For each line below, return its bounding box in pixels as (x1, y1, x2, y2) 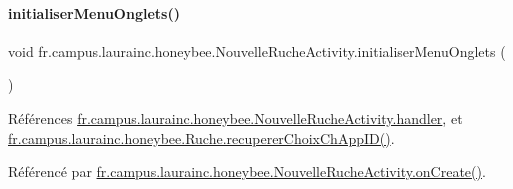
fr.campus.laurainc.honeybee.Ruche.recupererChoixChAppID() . (8, 127, 395, 148)
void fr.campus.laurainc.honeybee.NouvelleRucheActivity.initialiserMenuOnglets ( (8, 40, 506, 61)
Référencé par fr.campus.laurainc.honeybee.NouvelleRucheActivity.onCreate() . (8, 161, 486, 182)
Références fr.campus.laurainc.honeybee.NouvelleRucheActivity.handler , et (8, 107, 463, 128)
